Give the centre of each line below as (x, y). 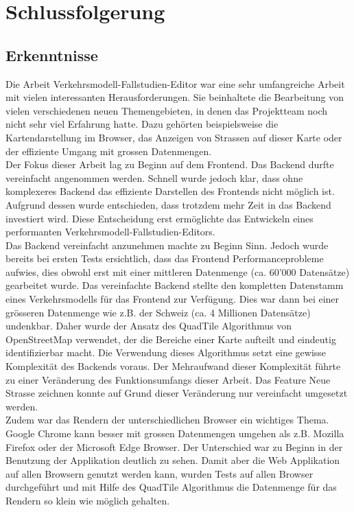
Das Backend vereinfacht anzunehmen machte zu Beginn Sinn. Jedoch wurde (167, 245)
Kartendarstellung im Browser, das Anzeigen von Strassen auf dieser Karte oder (174, 137)
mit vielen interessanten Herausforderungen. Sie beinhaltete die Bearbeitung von (175, 97)
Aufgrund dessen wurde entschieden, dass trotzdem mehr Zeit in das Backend (168, 204)
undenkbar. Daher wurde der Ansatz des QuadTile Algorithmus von (149, 326)
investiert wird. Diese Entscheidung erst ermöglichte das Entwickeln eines (160, 218)
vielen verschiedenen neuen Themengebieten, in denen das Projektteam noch (167, 110)
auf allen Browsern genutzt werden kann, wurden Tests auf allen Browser (160, 473)
